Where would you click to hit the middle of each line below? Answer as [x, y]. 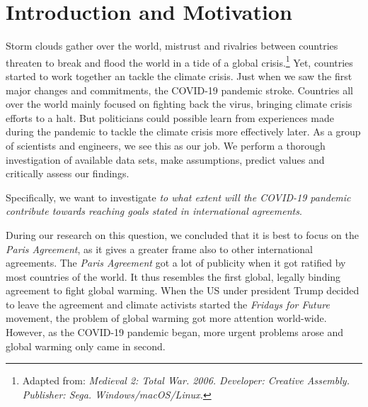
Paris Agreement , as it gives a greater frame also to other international [160, 249]
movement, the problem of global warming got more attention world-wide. [166, 318]
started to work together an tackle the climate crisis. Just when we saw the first [179, 76]
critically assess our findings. [68, 173]
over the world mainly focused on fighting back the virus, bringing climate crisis [179, 104]
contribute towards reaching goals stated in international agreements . [154, 211]
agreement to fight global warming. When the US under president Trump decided [183, 290]
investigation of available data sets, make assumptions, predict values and [165, 159]
